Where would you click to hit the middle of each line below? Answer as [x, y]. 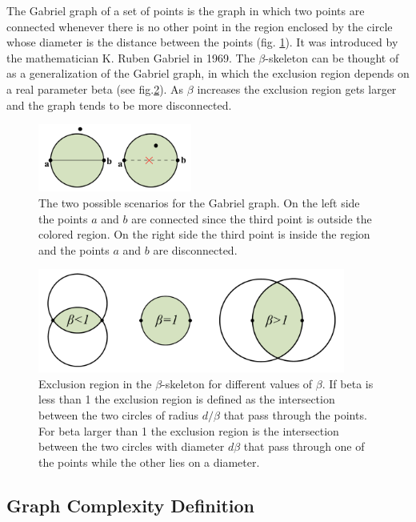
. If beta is [348, 383]
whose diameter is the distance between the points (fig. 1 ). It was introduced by [202, 42]
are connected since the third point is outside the [252, 218]
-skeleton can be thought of [332, 57]
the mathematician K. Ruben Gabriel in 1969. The [131, 57]
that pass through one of [304, 446]
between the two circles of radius [119, 415]
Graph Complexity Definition [131, 505]
